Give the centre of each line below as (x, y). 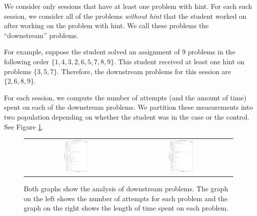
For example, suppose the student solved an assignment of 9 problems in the (120, 52)
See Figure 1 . (24, 126)
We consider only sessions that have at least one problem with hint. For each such (128, 6)
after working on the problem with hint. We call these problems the (107, 25)
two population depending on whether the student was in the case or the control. (127, 116)
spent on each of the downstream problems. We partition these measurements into (128, 107)
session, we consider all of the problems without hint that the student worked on (125, 16)
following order (27, 61)
